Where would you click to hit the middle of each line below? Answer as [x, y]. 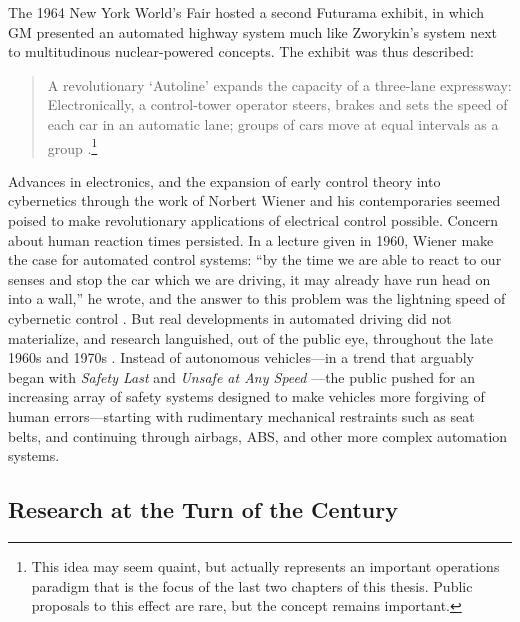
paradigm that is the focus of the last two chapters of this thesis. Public [252, 585]
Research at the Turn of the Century [203, 509]
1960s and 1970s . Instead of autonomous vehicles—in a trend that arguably [241, 357]
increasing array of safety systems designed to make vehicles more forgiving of [246, 396]
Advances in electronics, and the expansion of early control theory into [224, 180]
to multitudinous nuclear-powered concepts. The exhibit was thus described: [241, 51]
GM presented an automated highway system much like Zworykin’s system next [253, 31]
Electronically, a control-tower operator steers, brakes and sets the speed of [277, 104]
